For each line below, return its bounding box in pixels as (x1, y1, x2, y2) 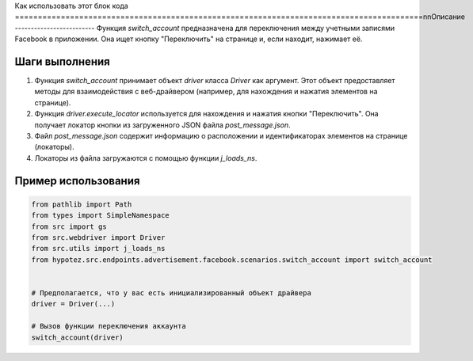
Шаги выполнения (14, 55, 110, 68)
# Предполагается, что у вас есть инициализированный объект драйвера (31, 288, 312, 297)
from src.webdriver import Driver (31, 233, 166, 241)
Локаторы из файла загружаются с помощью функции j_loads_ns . (34, 153, 257, 162)
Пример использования (14, 174, 140, 188)
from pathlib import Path (31, 199, 132, 209)
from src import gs (31, 222, 107, 231)
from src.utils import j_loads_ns (31, 244, 166, 253)
